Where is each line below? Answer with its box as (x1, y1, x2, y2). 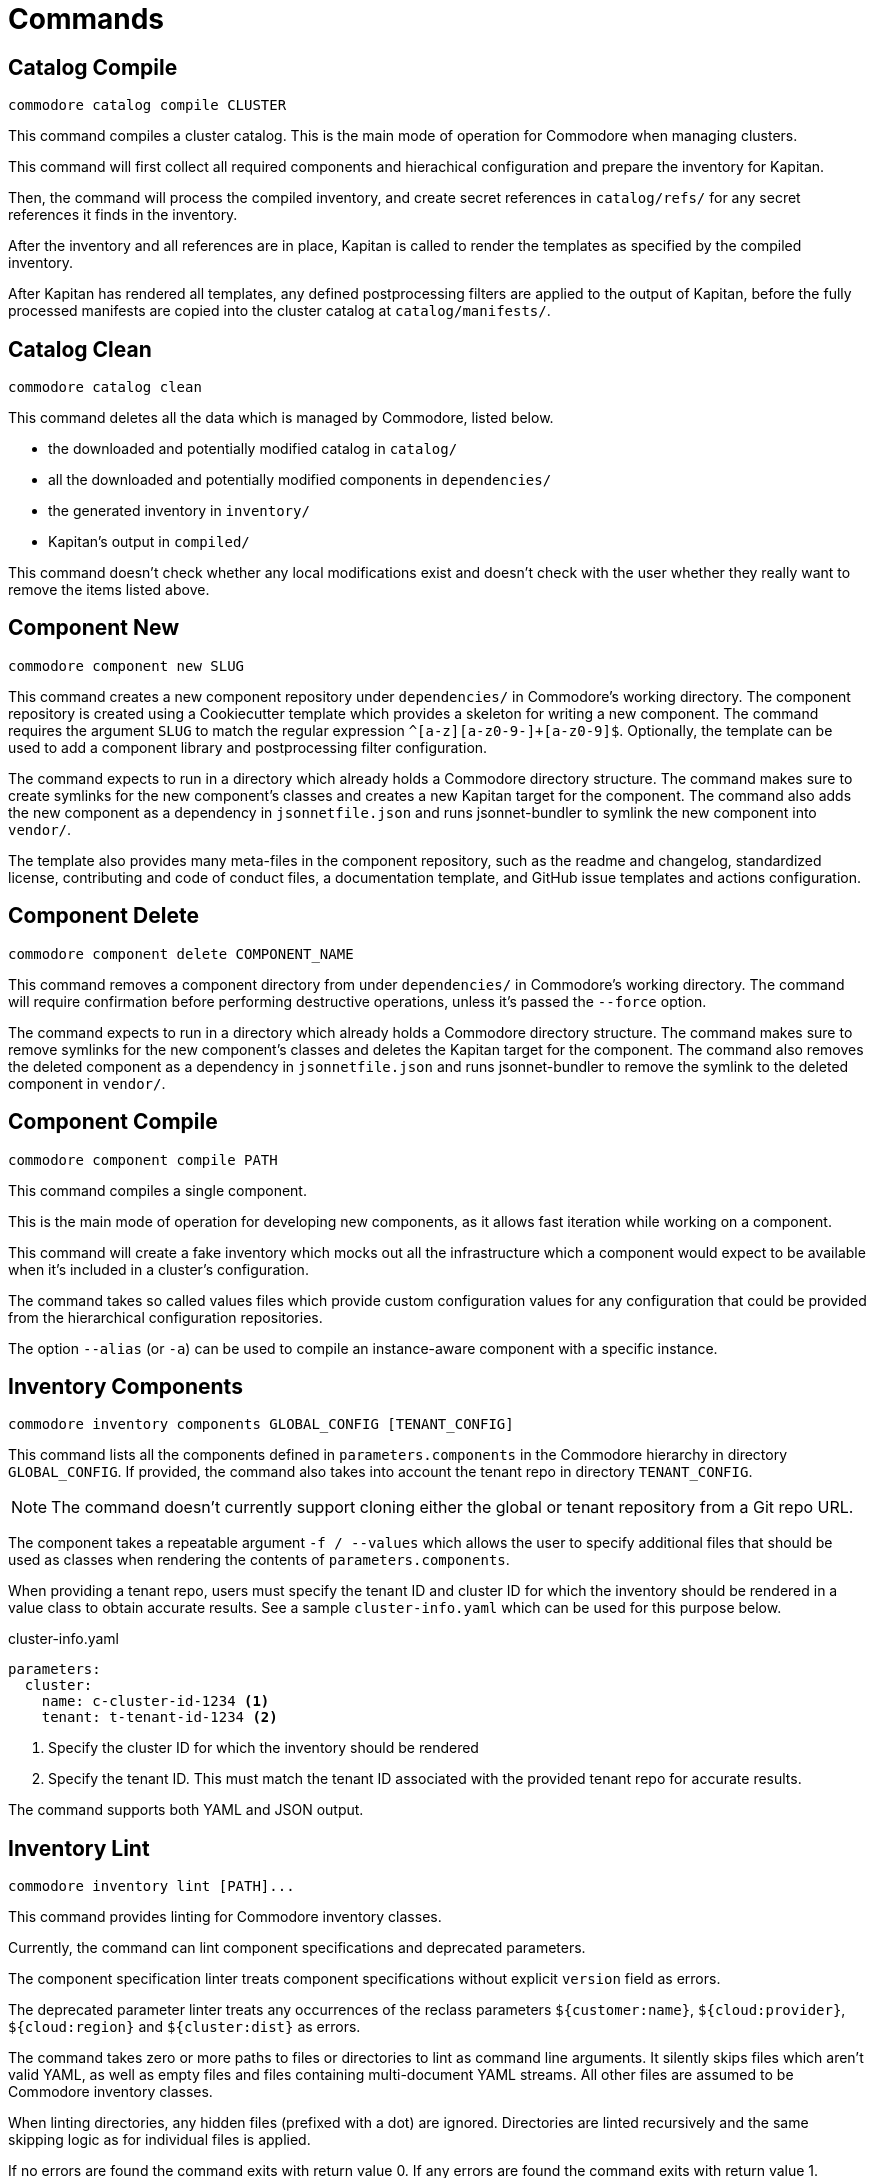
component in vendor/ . (8, 1074, 166, 1092)
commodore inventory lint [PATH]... (8, 1878, 295, 1895)
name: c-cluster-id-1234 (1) (41, 1693, 270, 1710)
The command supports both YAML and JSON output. (8, 1801, 364, 1819)
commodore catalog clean (8, 379, 202, 396)
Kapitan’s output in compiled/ (48, 533, 250, 551)
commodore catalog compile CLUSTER (8, 97, 287, 114)
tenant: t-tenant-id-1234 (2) (41, 1709, 278, 1726)
